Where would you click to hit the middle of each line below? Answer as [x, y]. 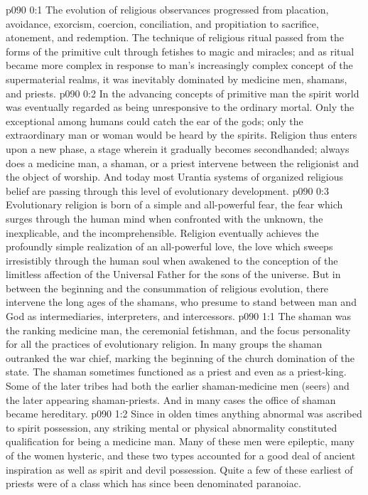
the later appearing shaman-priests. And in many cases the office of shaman [171, 399]
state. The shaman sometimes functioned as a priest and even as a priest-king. [176, 372]
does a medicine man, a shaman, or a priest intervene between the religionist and [183, 163]
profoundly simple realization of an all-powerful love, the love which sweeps [169, 246]
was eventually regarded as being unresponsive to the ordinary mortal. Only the [180, 107]
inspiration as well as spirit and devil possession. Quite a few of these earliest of [179, 469]
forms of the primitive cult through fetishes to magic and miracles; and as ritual [180, 51]
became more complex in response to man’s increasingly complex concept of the [179, 65]
